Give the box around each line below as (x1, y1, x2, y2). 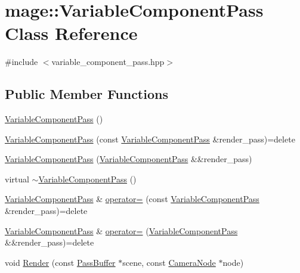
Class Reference (5, 21, 138, 45)
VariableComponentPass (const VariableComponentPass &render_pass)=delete (5, 132, 295, 145)
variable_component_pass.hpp (51, 55, 165, 68)
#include (5, 55, 38, 68)
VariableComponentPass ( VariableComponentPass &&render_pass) (5, 153, 252, 165)
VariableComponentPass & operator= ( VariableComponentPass (5, 224, 238, 237)
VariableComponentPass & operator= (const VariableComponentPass (5, 193, 259, 205)
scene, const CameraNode (122, 256, 216, 268)
